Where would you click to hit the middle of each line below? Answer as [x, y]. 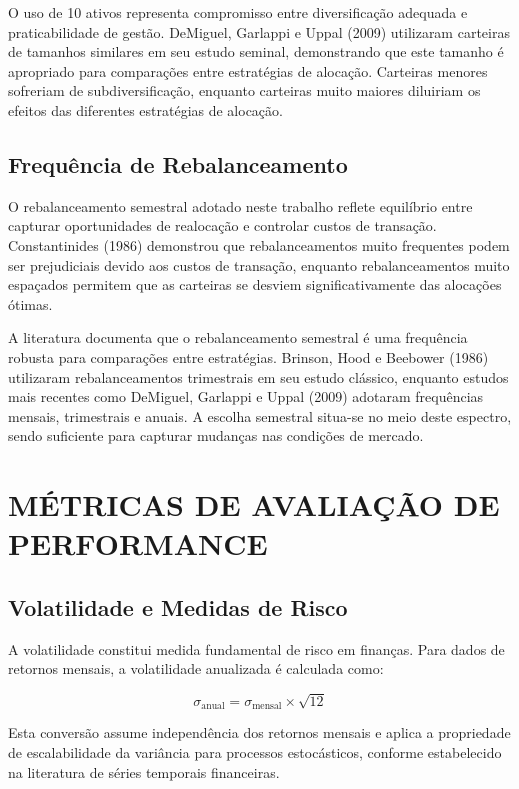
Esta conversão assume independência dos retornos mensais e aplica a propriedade [259, 732]
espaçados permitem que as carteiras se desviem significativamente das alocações [255, 284]
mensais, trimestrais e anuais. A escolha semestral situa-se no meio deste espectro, [260, 415]
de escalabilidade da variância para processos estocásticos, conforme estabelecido [255, 752]
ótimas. [30, 303]
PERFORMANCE [138, 543]
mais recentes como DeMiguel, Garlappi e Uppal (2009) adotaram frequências [246, 396]
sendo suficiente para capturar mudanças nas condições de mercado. [216, 435]
